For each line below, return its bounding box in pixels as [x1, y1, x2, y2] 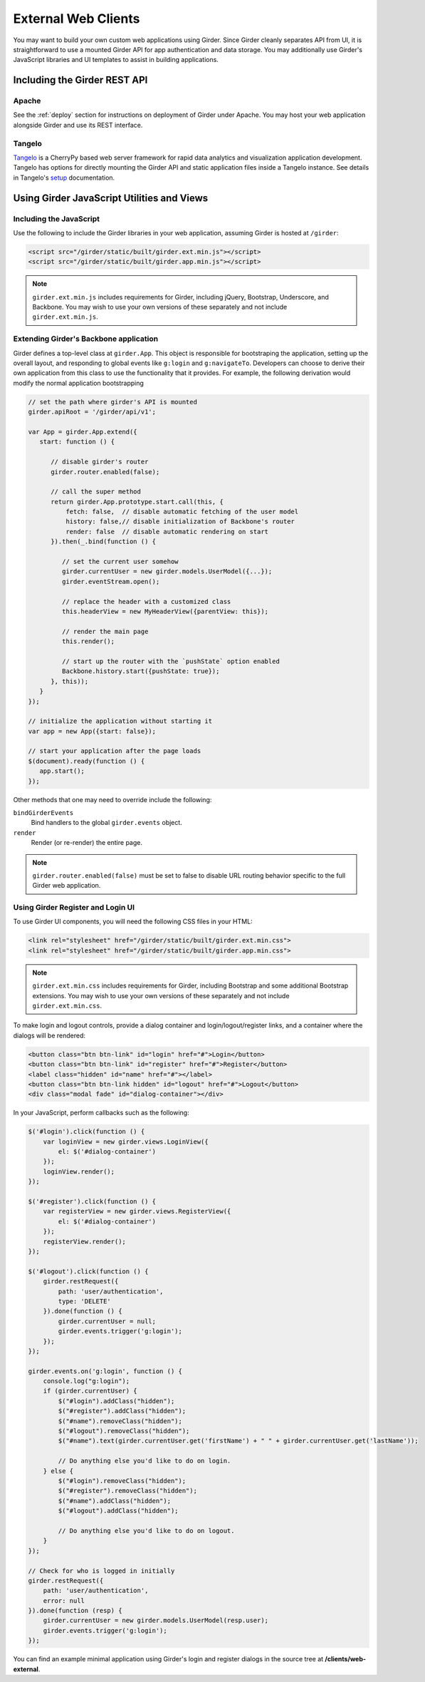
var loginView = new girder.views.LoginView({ [43, 1137, 209, 1146]
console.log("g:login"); [43, 1377, 130, 1385]
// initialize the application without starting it [28, 717, 213, 725]
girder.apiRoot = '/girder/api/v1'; [28, 408, 157, 416]
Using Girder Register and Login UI [13, 903, 135, 913]
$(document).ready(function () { [28, 757, 145, 765]
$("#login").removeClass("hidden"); [58, 1477, 187, 1484]
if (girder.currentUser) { [43, 1387, 138, 1395]
